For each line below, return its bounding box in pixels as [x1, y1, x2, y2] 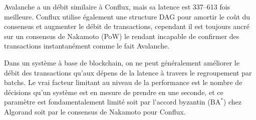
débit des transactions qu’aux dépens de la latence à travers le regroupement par [4, 67, 252, 77]
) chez [223, 96, 242, 107]
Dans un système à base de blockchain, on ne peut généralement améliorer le [4, 57, 239, 67]
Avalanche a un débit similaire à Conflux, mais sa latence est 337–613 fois [4, 1, 230, 11]
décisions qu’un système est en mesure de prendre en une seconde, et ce [4, 86, 223, 97]
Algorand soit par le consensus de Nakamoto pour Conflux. [4, 106, 186, 116]
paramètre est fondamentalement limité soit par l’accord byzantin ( [4, 96, 210, 107]
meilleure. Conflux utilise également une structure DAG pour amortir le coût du [4, 11, 250, 21]
